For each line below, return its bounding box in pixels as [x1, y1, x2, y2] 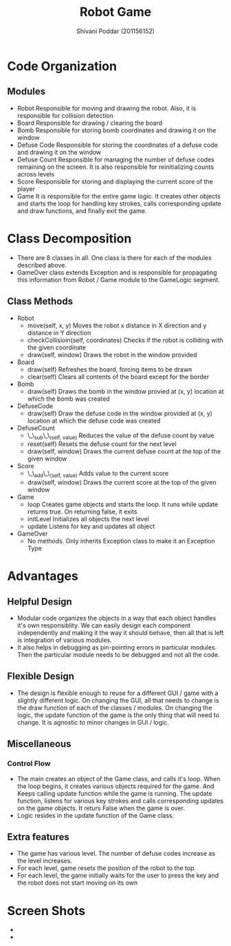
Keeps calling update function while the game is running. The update [16, 789, 212, 797]
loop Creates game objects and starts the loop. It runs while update [27, 501, 219, 509]
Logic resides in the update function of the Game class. [16, 811, 174, 819]
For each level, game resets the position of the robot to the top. [16, 864, 197, 872]
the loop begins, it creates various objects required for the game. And [16, 782, 214, 790]
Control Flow [7, 759, 51, 769]
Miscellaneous [7, 738, 71, 750]
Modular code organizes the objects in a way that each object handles [16, 614, 217, 623]
